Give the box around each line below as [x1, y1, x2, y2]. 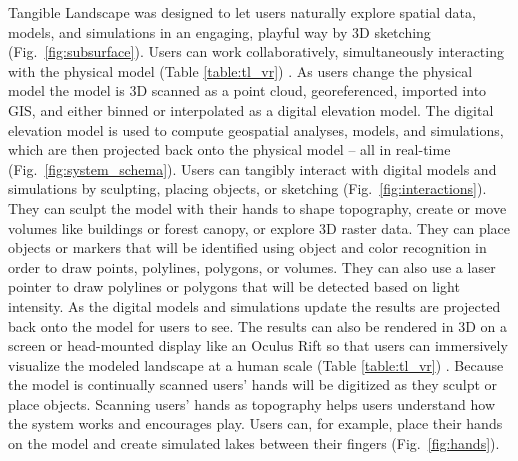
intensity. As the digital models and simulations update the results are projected [8, 295, 501, 316]
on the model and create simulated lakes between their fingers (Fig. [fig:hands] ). [8, 433, 500, 454]
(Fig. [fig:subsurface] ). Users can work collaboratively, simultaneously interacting [8, 41, 504, 62]
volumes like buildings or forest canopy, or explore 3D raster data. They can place [8, 217, 511, 238]
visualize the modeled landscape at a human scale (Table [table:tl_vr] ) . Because [8, 354, 504, 375]
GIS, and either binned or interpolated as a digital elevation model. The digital [8, 99, 494, 120]
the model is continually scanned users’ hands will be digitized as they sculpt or [8, 374, 498, 395]
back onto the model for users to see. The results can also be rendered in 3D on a [8, 315, 507, 336]
